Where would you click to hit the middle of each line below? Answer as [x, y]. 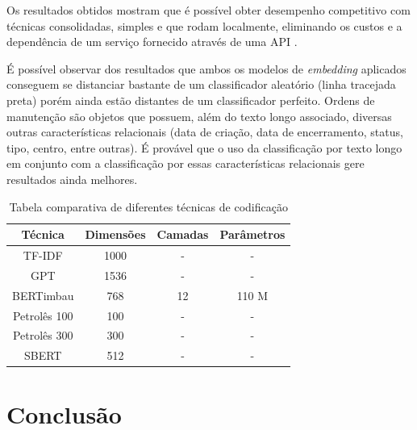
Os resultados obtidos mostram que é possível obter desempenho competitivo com [208, 10]
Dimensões [115, 234]
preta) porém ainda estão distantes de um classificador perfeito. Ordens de [191, 100]
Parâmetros [252, 234]
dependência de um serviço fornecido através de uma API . [152, 42]
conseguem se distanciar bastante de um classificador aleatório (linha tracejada [201, 84]
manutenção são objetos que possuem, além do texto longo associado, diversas [199, 116]
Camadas [183, 234]
